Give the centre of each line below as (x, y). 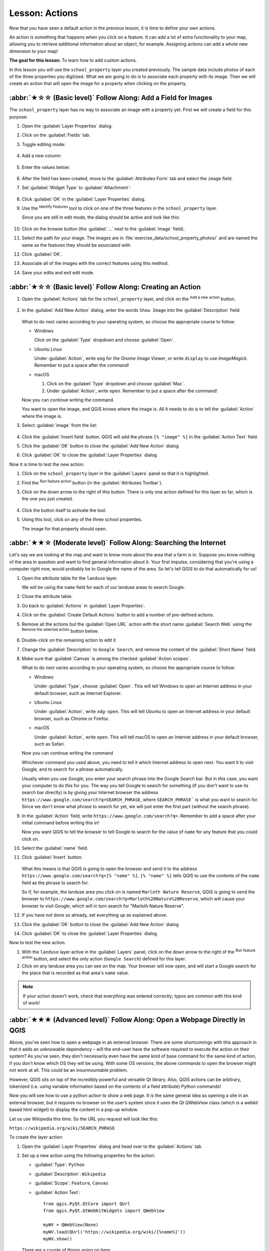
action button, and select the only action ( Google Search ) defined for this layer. (104, 958)
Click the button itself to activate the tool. (64, 510)
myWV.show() (58, 1239)
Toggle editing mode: (44, 144)
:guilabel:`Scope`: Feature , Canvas (71, 1183)
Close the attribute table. (47, 596)
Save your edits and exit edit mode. (58, 272)
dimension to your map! (34, 51)
